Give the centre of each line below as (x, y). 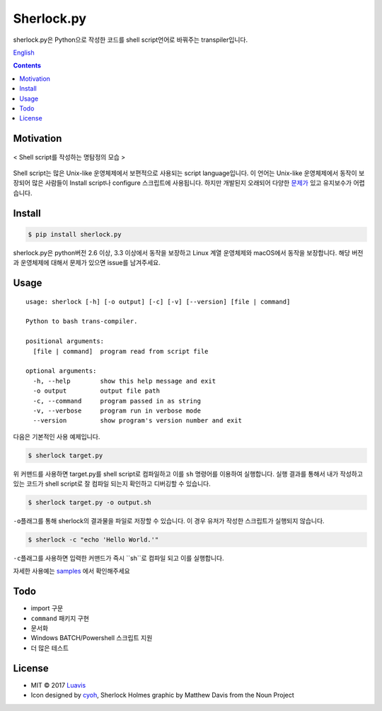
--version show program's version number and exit (137, 421)
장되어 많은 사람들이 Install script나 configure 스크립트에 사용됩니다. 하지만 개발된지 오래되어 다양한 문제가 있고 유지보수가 (183, 183)
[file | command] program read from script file (121, 351)
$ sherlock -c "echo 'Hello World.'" (93, 540)
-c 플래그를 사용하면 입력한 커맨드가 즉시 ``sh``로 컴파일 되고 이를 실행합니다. (118, 558)
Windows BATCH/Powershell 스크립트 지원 (92, 638)
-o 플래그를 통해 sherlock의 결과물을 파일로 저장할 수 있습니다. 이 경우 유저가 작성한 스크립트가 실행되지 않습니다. (169, 521)
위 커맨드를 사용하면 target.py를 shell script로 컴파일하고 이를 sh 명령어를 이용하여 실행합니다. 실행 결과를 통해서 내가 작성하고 (188, 474)
